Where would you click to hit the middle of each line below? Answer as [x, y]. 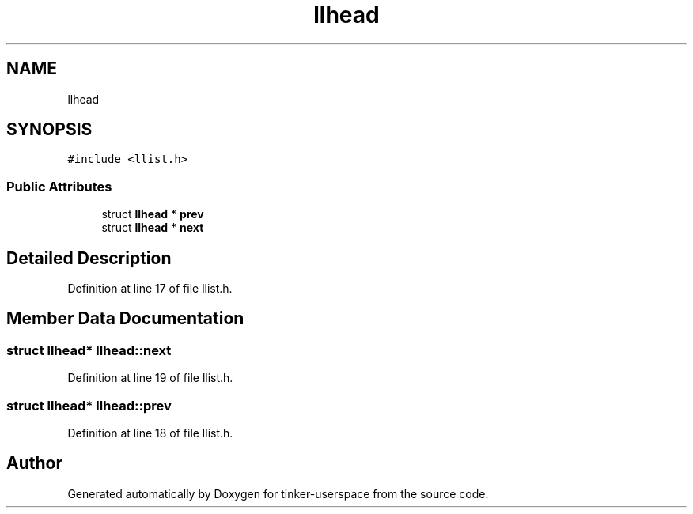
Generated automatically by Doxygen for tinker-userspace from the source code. [278, 493]
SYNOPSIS [49, 130]
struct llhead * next [153, 228]
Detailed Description [89, 258]
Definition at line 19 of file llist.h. [150, 378]
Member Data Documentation [125, 319]
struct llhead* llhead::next [89, 350]
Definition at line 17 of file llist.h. [150, 289]
